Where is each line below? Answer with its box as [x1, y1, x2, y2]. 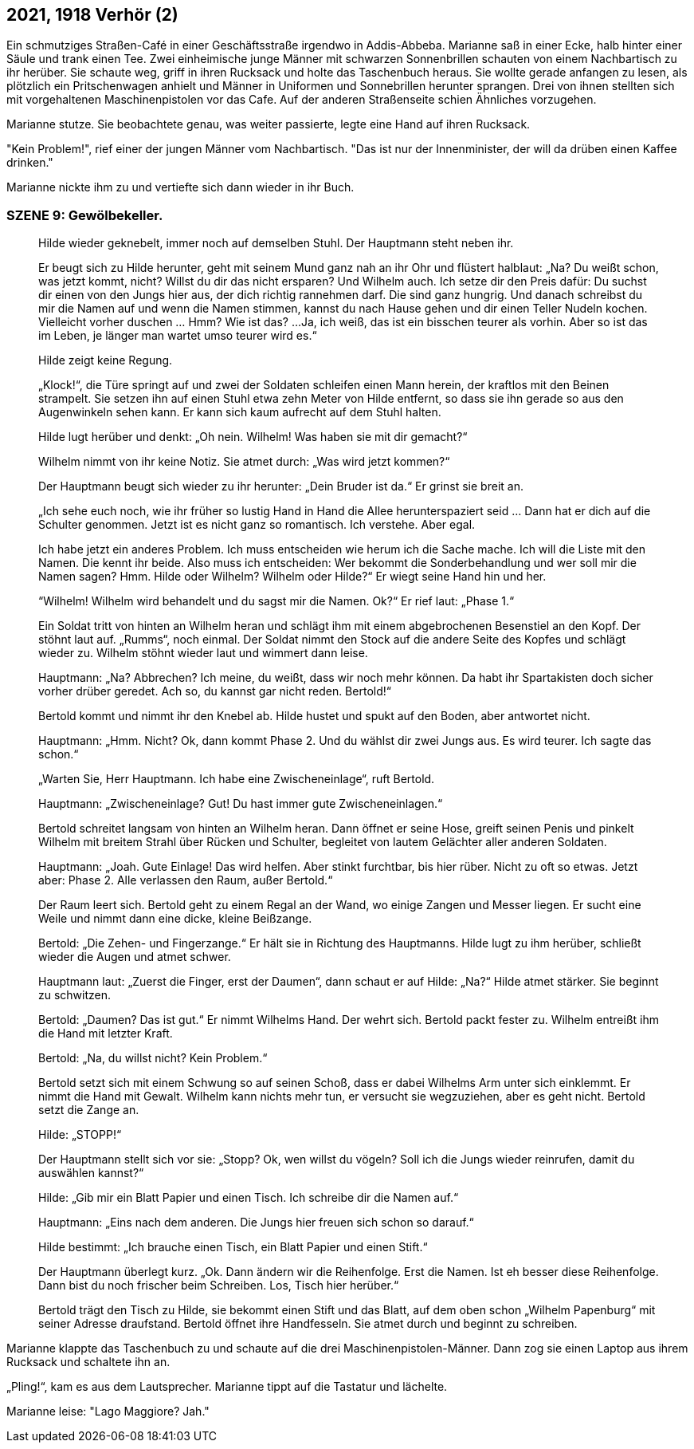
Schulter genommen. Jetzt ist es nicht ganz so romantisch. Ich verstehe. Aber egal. [38, 518, 476, 532]
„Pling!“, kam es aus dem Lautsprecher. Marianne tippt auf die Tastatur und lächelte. [6, 1380, 448, 1394]
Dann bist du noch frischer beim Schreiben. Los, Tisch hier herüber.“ [38, 1278, 399, 1293]
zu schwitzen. [38, 988, 112, 1002]
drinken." [6, 156, 53, 170]
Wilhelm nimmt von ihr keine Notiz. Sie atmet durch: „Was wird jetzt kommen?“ [38, 455, 450, 469]
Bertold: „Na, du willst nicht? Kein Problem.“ [38, 1051, 268, 1065]
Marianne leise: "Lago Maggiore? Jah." [6, 1404, 210, 1419]
